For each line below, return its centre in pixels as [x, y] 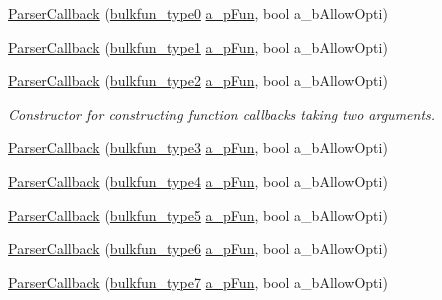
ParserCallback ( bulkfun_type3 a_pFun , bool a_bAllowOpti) [198, 147]
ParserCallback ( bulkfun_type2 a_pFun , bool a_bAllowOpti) [198, 80]
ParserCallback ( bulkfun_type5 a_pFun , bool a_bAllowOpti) [198, 214]
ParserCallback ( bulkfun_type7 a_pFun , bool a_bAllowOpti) [198, 281]
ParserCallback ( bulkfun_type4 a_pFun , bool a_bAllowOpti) [198, 180]
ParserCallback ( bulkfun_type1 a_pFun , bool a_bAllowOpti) [198, 46]
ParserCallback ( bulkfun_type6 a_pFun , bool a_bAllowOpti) [198, 248]
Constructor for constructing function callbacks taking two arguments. [222, 113]
